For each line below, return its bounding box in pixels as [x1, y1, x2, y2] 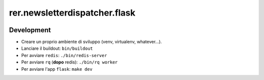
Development [9, 26, 51, 34]
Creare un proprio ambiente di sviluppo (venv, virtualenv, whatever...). [21, 39, 162, 45]
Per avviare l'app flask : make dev [21, 66, 93, 72]
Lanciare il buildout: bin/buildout [21, 45, 93, 51]
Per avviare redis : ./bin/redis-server [21, 52, 107, 58]
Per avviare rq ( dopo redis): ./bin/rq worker [21, 59, 118, 65]
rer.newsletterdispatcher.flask [9, 7, 135, 18]
